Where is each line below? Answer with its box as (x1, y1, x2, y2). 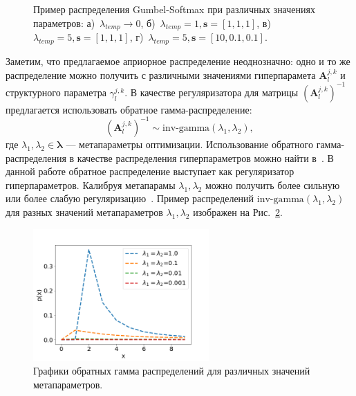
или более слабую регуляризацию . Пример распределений (6, 191, 254, 206)
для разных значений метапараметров (6, 204, 163, 219)
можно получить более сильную (205, 177, 340, 192)
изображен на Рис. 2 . (193, 204, 283, 219)
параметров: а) (33, 15, 95, 30)
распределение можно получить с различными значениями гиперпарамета (6, 67, 316, 82)
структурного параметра (6, 84, 106, 99)
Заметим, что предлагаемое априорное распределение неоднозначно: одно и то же (6, 54, 350, 69)
